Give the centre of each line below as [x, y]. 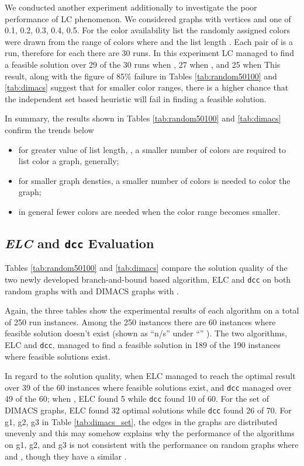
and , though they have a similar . [66, 456]
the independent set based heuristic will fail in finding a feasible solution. [136, 98]
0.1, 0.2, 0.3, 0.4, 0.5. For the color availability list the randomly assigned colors [147, 30]
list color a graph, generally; [69, 161]
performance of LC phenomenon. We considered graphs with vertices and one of [148, 18]
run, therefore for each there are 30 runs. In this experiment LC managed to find [149, 53]
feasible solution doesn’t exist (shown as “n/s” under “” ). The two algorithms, [146, 333]
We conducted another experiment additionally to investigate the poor [131, 7]
